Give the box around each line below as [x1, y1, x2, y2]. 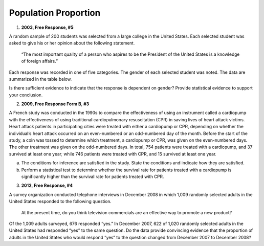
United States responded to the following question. [9, 199, 112, 204]
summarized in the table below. [9, 76, 72, 82]
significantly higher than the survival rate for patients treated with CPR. [21, 174, 164, 179]
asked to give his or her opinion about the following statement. [9, 40, 135, 46]
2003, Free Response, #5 [21, 24, 74, 30]
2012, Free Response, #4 [21, 182, 73, 188]
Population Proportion [9, 7, 101, 18]
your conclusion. [9, 92, 43, 98]
